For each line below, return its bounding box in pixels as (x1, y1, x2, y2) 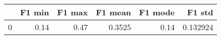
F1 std (187, 6, 213, 18)
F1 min (20, 6, 49, 18)
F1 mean (96, 6, 131, 18)
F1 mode (139, 6, 175, 18)
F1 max (57, 6, 88, 18)
